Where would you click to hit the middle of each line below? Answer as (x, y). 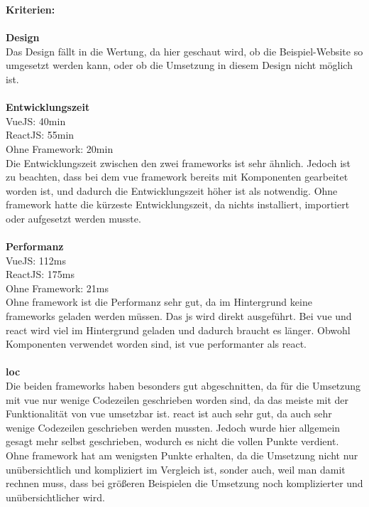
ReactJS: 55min (40, 135)
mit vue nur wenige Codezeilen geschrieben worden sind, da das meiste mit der (177, 399)
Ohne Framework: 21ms (57, 288)
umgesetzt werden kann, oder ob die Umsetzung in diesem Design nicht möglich (179, 65)
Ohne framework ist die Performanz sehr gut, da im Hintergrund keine (159, 302)
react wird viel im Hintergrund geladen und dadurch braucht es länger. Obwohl (178, 330)
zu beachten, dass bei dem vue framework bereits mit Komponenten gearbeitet (177, 177)
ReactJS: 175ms (40, 274)
